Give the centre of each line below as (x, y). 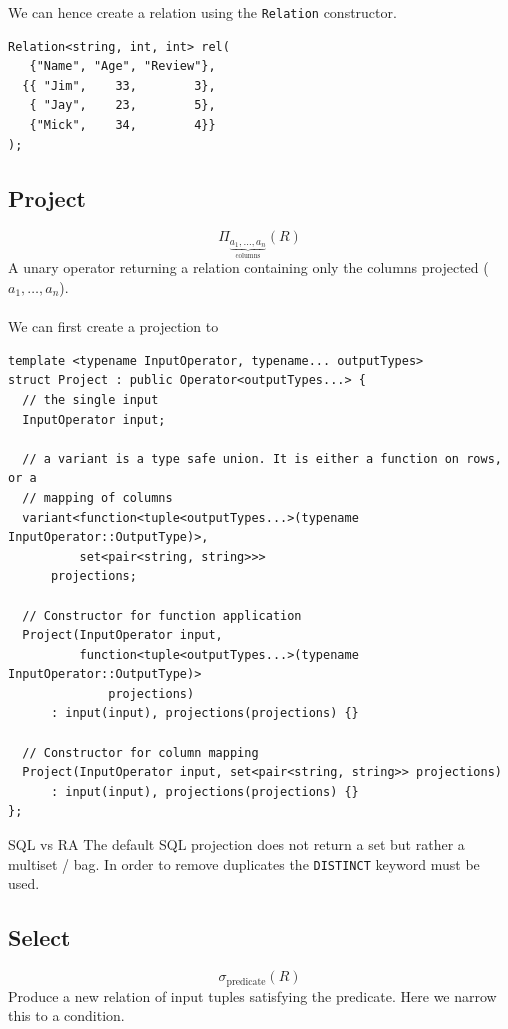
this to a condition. (66, 1015)
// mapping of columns (97, 497)
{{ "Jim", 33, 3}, (119, 85)
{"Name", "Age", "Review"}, (122, 66)
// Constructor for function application (162, 615)
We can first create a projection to (113, 326)
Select (39, 937)
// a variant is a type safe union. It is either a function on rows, (262, 458)
